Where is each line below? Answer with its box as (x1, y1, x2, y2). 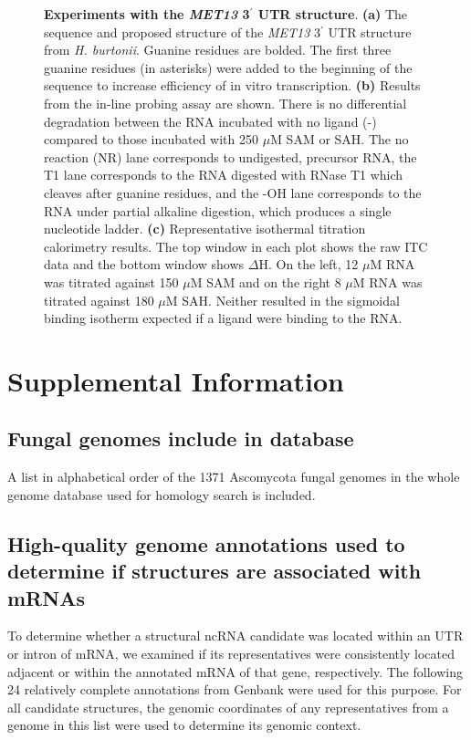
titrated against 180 (44, 290, 154, 309)
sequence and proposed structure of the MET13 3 (44, 22, 321, 41)
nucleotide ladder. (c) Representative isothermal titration (44, 219, 366, 238)
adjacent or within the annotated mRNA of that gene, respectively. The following (7, 662, 463, 681)
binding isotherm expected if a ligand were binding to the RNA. (44, 308, 403, 328)
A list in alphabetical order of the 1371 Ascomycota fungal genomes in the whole (7, 467, 460, 486)
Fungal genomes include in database (7, 424, 354, 453)
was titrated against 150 (44, 272, 179, 291)
